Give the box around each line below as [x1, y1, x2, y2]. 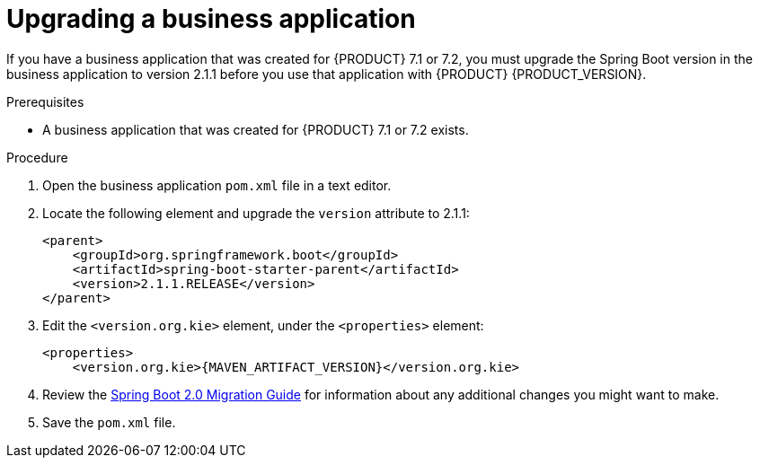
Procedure [6, 149, 68, 165]
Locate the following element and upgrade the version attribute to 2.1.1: [42, 205, 470, 221]
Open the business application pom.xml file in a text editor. [42, 177, 392, 193]
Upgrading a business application [6, 4, 416, 34]
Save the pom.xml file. [42, 414, 176, 430]
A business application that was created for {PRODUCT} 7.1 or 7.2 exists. [42, 121, 469, 137]
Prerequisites [6, 93, 84, 110]
